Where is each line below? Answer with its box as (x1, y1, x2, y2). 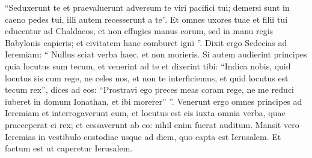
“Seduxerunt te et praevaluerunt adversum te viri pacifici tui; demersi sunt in (5, 1, 290, 13)
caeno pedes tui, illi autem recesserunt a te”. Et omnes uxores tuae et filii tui (5, 13, 288, 25)
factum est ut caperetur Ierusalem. (5, 142, 133, 154)
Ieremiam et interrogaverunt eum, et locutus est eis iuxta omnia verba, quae (5, 107, 286, 119)
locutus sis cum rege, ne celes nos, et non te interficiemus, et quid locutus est (5, 71, 289, 84)
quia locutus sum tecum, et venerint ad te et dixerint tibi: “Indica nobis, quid (5, 59, 291, 72)
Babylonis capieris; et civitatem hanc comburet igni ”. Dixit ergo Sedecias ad (5, 36, 287, 48)
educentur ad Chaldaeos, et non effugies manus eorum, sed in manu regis (5, 25, 274, 37)
